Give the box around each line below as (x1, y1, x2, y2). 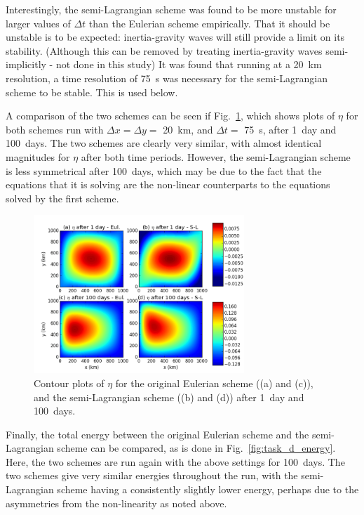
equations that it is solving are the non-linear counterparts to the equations (6, 177, 330, 192)
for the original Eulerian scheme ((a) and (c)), (115, 375, 314, 390)
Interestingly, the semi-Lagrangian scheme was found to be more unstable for (6, 2, 337, 16)
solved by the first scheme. (6, 190, 119, 205)
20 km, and (163, 122, 213, 136)
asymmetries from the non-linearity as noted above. (6, 495, 227, 510)
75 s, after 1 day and (244, 122, 337, 136)
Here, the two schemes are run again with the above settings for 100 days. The (6, 454, 345, 469)
